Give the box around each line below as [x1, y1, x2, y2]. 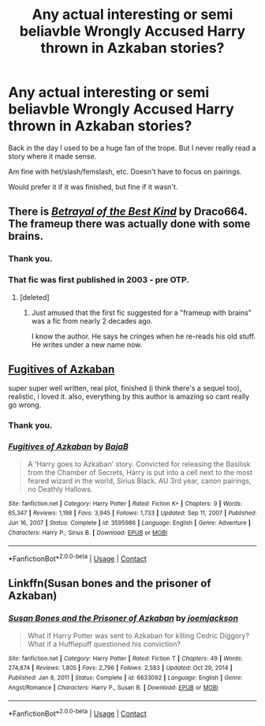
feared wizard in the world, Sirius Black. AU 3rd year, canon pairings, [27, 476, 252, 485]
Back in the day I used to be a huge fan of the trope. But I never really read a [8, 143, 256, 152]
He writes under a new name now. [31, 339, 143, 349]
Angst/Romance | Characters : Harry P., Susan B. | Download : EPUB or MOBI [8, 683, 218, 691]
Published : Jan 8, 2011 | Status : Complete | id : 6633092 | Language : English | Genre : [8, 673, 243, 682]
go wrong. [8, 400, 42, 410]
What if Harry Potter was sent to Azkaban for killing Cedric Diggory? [27, 631, 250, 640]
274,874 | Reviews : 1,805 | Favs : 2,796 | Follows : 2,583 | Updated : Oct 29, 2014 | [8, 664, 233, 672]
